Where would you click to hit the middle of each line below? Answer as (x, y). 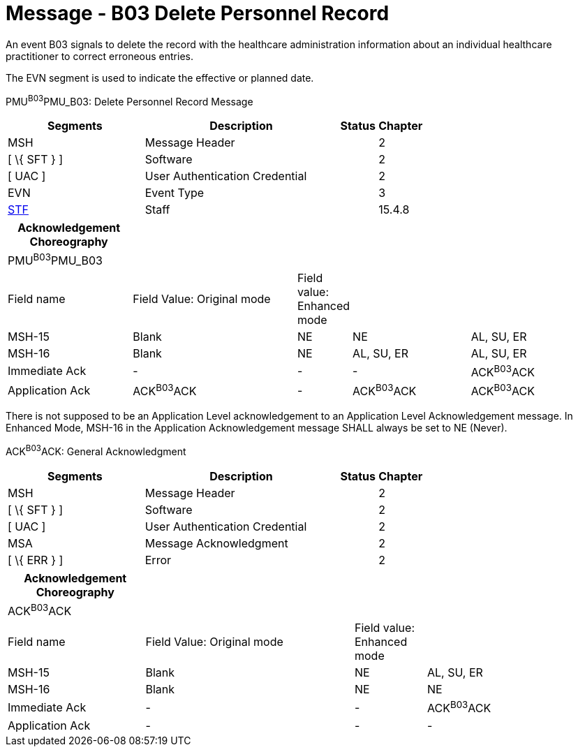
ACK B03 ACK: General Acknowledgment (96, 451)
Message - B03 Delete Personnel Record (198, 13)
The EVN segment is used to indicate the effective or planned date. (160, 78)
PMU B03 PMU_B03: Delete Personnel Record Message (129, 100)
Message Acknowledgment (216, 544)
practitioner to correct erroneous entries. (99, 56)
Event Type (175, 193)
